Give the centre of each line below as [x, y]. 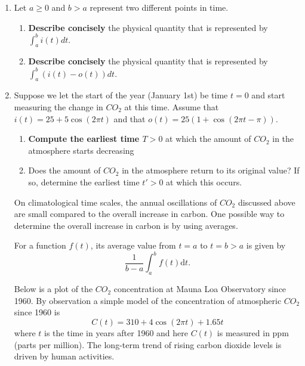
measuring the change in [58, 106]
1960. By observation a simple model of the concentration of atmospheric [148, 300]
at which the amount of [208, 139]
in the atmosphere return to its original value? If [211, 170]
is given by [266, 245]
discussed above [267, 202]
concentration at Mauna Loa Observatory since [200, 289]
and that [130, 118]
